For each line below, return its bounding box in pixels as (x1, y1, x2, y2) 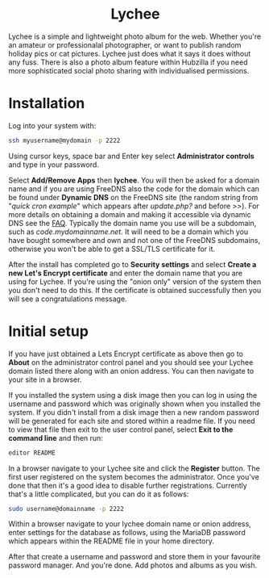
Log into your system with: (8, 120, 97, 130)
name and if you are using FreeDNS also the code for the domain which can (8, 183, 260, 194)
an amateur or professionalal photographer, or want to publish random (8, 40, 242, 49)
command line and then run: (8, 433, 103, 442)
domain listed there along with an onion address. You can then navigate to (8, 366, 255, 375)
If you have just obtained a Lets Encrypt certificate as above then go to (8, 349, 244, 358)
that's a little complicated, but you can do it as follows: (8, 489, 189, 499)
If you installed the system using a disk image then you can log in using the (8, 390, 258, 400)
